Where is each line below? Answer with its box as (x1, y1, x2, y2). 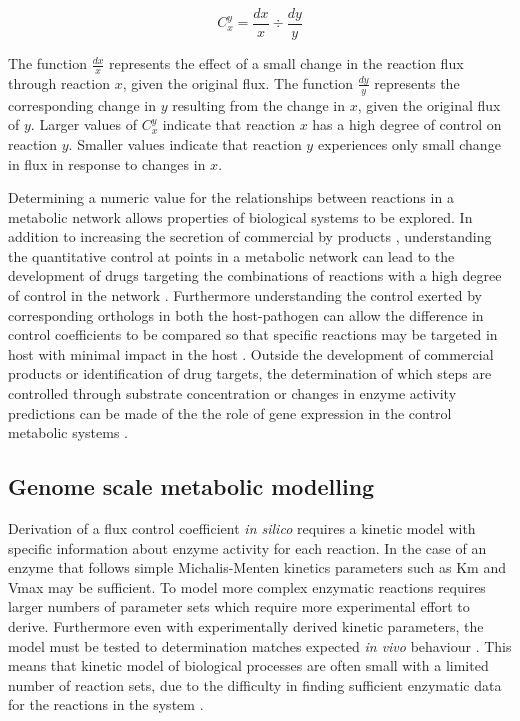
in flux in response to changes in (8, 153, 206, 174)
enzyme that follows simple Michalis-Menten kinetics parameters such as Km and (8, 557, 506, 578)
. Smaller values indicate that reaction (68, 133, 302, 154)
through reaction (8, 72, 110, 93)
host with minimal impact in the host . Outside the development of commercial (8, 343, 494, 364)
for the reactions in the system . (8, 694, 204, 715)
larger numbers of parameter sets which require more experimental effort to (8, 596, 470, 617)
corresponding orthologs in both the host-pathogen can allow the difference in (8, 304, 484, 325)
